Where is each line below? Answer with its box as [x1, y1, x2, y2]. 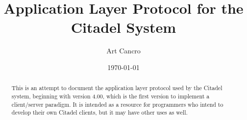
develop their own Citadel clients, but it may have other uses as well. [11, 108, 188, 117]
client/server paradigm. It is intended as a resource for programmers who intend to [11, 100, 223, 108]
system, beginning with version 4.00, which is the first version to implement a [11, 92, 210, 100]
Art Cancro [106, 46, 141, 56]
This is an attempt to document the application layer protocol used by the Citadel [11, 84, 222, 92]
